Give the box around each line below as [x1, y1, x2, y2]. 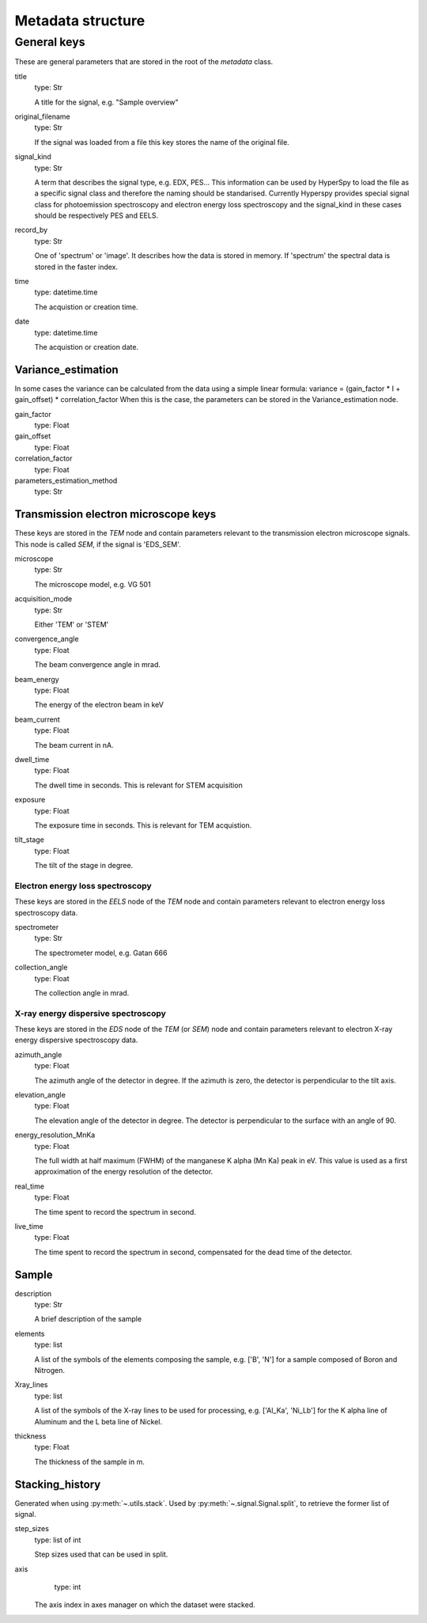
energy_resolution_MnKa [14, 1130, 96, 1140]
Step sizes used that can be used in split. [34, 1549, 168, 1559]
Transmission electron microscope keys [14, 507, 217, 521]
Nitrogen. [34, 1365, 66, 1375]
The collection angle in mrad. [34, 988, 130, 997]
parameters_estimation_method [14, 476, 118, 486]
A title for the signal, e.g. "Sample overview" [34, 97, 179, 107]
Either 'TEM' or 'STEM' [34, 620, 109, 629]
